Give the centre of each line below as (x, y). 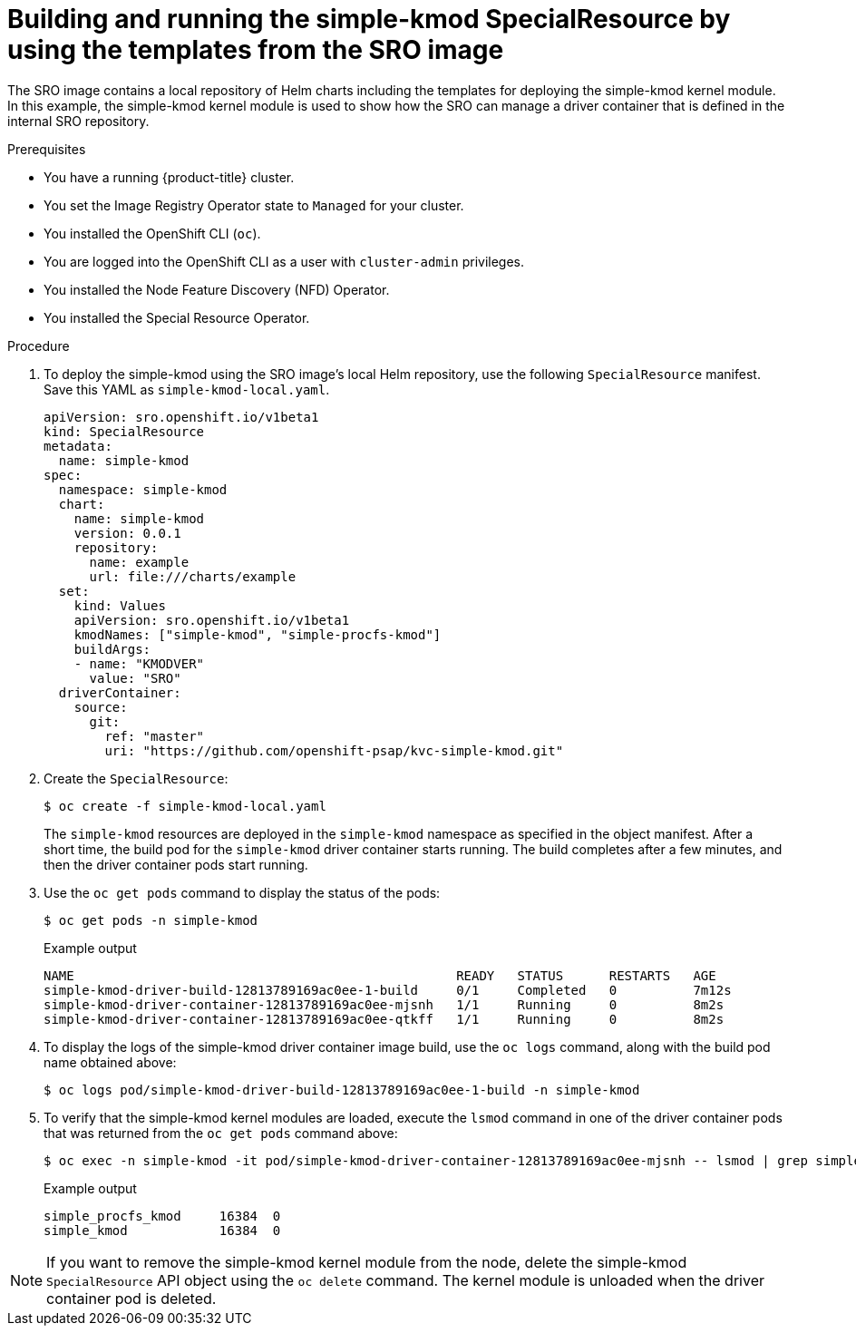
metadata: (78, 446)
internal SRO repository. (78, 121)
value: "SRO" (135, 678)
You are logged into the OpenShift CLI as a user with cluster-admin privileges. (284, 261)
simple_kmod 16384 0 (162, 1230)
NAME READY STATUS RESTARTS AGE (380, 975)
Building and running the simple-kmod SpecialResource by (369, 19)
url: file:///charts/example (193, 576)
